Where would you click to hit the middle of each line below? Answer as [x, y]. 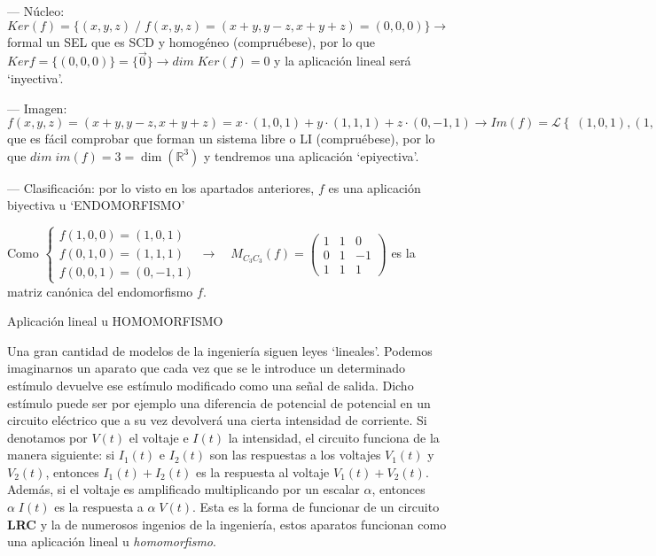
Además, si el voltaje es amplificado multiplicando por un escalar [184, 489]
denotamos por [47, 437]
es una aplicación [375, 187]
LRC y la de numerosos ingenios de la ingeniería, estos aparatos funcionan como [227, 524]
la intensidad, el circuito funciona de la [334, 437]
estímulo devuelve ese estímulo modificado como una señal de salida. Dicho [211, 385]
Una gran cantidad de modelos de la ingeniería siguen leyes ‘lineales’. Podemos [220, 350]
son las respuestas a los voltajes [295, 455]
